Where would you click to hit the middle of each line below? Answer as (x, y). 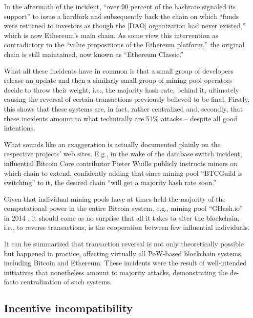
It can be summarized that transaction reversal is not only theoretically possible (124, 244)
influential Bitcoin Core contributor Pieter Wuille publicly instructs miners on (121, 163)
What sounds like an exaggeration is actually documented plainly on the (112, 144)
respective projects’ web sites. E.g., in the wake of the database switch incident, (123, 154)
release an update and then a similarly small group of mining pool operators (118, 80)
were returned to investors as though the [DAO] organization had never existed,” (125, 26)
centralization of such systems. (66, 282)
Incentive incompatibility (68, 308)
